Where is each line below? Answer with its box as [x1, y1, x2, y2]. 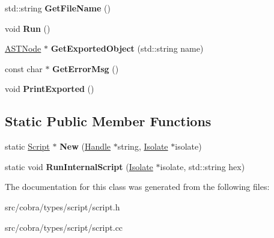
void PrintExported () [5, 82, 94, 95]
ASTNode [5, 42, 41, 55]
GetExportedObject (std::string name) [50, 42, 204, 55]
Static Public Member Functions [5, 112, 212, 130]
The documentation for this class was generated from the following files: [5, 180, 270, 193]
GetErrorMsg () [52, 62, 119, 75]
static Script [5, 140, 50, 153]
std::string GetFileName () [5, 2, 111, 14]
